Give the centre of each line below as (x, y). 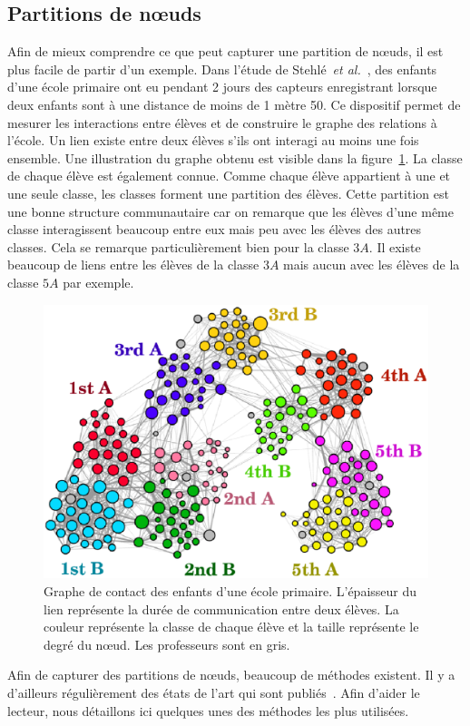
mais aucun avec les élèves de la (372, 265)
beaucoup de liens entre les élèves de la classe (133, 265)
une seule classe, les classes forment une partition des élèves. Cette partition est (228, 193)
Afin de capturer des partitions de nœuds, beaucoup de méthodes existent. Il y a (231, 675)
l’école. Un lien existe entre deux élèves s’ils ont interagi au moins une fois (213, 140)
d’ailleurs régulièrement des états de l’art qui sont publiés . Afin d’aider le (214, 692)
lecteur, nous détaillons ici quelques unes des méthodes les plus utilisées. (208, 710)
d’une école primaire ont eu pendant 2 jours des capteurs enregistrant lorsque (222, 87)
